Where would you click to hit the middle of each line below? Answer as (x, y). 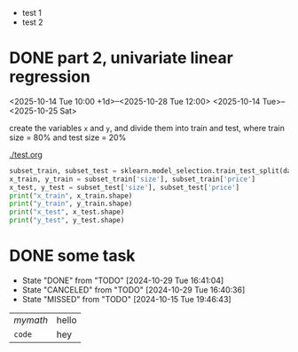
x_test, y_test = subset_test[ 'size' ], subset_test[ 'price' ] (125, 187)
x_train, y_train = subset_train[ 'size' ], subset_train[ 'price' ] (132, 179)
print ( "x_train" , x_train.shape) (71, 196)
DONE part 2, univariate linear (121, 58)
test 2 (32, 22)
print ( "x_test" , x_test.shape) (67, 212)
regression (50, 77)
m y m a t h (31, 320)
